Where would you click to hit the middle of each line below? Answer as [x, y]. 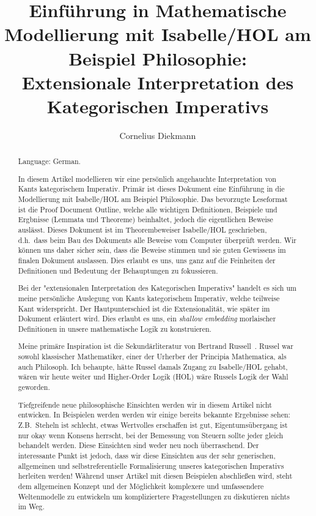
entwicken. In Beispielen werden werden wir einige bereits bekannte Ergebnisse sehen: [154, 415]
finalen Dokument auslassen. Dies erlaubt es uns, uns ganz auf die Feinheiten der [147, 260]
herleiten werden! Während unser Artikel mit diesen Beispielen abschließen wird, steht [155, 476]
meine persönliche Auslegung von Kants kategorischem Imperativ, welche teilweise [149, 298]
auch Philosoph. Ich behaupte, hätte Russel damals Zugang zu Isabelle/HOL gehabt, [153, 366]
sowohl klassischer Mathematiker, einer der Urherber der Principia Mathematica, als [152, 357]
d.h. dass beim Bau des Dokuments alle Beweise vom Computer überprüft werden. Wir [157, 240]
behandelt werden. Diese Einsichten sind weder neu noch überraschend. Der [138, 445]
